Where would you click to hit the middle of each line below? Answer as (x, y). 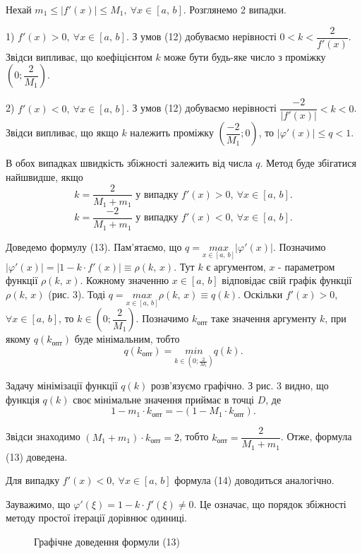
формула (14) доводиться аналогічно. (254, 480)
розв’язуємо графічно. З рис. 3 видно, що (240, 385)
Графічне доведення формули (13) (107, 542)
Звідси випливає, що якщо (62, 132)
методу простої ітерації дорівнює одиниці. (97, 518)
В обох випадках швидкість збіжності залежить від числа (129, 163)
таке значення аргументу (264, 318)
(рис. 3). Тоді (77, 294)
